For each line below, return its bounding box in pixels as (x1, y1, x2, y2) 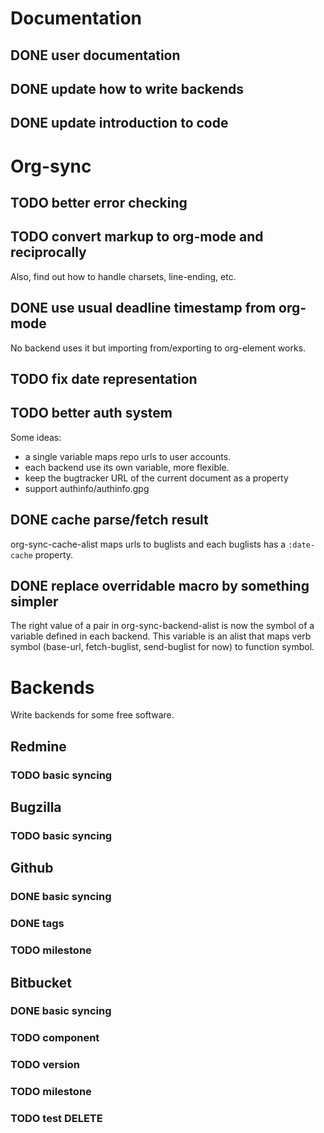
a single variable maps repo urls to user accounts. (24, 450, 232, 462)
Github (10, 860, 54, 877)
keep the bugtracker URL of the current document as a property (24, 472, 289, 484)
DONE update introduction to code (10, 115, 229, 132)
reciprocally (10, 244, 87, 261)
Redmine (10, 738, 67, 755)
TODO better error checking (10, 194, 188, 211)
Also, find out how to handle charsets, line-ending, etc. (10, 270, 237, 282)
